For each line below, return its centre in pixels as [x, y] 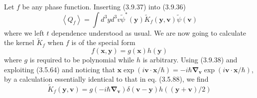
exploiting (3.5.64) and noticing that [60, 69]
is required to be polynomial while [82, 59]
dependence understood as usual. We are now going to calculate [149, 32]
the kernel [19, 42]
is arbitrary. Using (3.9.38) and [190, 59]
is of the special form [103, 42]
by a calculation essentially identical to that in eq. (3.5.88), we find [106, 79]
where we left [24, 32]
